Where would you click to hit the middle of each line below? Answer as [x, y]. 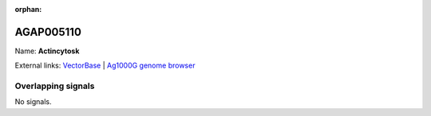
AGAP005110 [48, 32]
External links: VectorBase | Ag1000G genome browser [105, 66]
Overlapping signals [55, 86]
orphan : [28, 9]
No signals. [33, 102]
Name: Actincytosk [47, 51]
